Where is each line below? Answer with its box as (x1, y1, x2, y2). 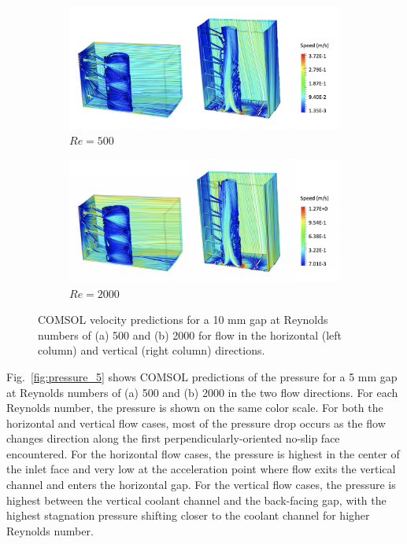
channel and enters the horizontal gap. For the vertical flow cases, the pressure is (6, 476, 396, 493)
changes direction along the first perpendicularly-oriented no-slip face (6, 430, 340, 447)
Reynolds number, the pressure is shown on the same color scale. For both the (6, 399, 383, 416)
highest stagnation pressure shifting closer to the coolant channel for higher (6, 507, 370, 524)
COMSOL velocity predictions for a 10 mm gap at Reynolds (38, 311, 328, 328)
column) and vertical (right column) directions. (38, 342, 265, 358)
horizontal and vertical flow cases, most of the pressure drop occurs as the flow (6, 414, 386, 431)
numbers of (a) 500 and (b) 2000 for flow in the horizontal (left (38, 326, 342, 343)
